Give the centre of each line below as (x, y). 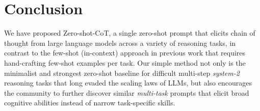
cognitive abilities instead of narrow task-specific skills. (90, 103)
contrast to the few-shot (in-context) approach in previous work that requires (125, 53)
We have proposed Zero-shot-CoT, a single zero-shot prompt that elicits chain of (130, 33)
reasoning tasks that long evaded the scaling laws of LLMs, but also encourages (128, 83)
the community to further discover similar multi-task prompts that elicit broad (127, 92)
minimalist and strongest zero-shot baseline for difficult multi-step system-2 (122, 73)
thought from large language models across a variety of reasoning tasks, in (120, 43)
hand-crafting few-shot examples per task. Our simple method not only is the (125, 62)
